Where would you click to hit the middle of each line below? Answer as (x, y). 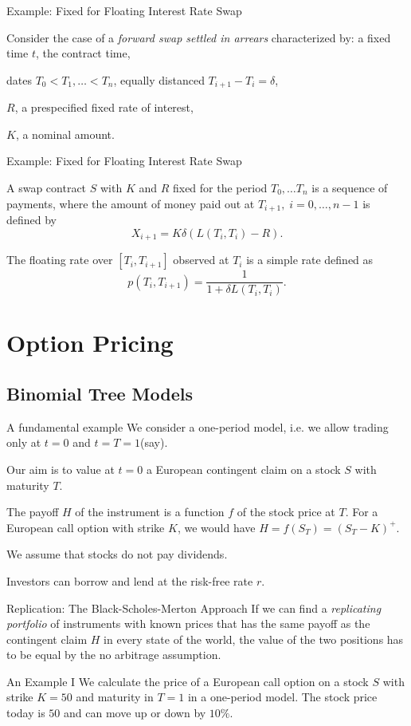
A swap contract (47, 188)
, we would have (216, 527)
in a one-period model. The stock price (282, 697)
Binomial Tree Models (100, 393)
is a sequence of (350, 188)
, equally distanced (159, 79)
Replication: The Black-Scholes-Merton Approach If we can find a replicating (194, 608)
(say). (154, 442)
